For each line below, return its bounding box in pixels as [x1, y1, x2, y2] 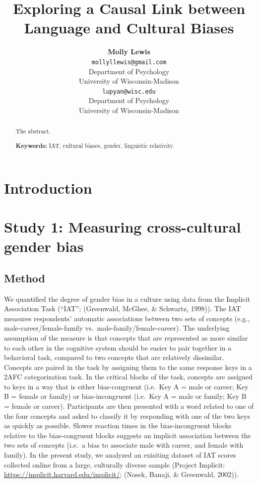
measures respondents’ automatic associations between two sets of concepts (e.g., [4, 313, 250, 323]
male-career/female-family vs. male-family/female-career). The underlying [4, 323, 230, 333]
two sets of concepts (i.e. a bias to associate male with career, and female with [4, 440, 244, 450]
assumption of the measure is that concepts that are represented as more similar [4, 332, 248, 343]
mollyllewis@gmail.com [91, 58, 167, 66]
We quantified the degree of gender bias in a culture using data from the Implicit [4, 293, 251, 304]
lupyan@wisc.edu [102, 88, 156, 95]
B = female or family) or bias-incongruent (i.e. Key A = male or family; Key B [4, 391, 247, 401]
